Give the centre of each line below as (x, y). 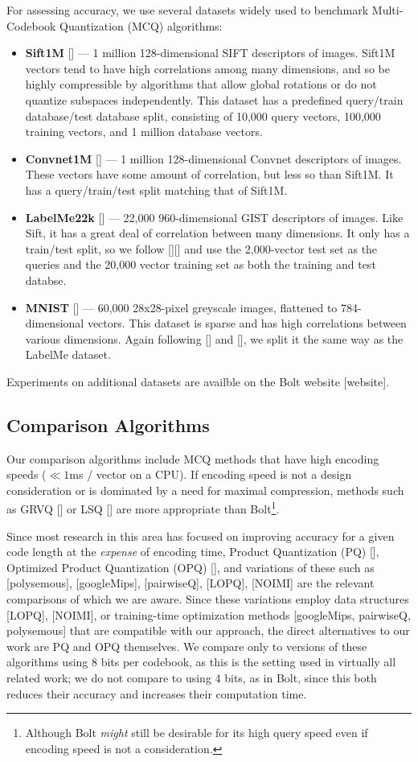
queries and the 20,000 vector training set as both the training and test (201, 264)
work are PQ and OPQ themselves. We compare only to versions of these (187, 646)
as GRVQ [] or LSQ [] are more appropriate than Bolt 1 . (143, 508)
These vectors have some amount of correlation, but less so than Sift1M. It (209, 174)
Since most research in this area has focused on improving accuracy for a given (201, 535)
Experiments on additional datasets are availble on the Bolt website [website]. (198, 381)
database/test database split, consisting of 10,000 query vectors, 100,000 (203, 115)
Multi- (387, 10)
